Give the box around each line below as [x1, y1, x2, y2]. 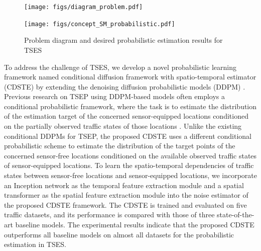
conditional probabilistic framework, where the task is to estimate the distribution [4, 101, 257, 111]
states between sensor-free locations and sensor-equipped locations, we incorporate [4, 170, 257, 181]
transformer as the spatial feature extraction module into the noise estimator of [4, 190, 248, 200]
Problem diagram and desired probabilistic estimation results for [24, 35, 223, 45]
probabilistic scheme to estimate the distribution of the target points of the [4, 140, 235, 151]
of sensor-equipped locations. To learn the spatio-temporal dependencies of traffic [4, 160, 254, 171]
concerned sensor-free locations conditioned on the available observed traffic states [4, 150, 257, 160]
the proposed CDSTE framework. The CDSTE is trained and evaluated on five [4, 199, 247, 210]
